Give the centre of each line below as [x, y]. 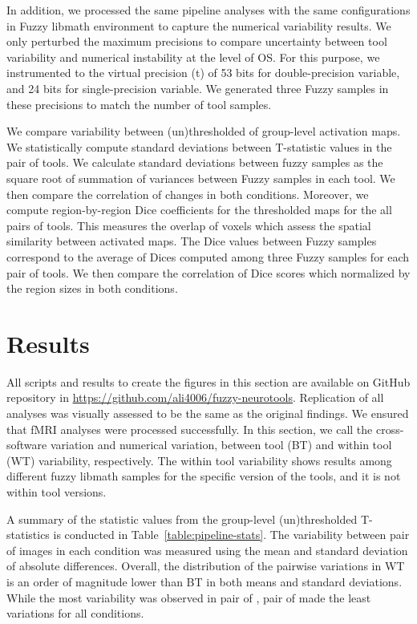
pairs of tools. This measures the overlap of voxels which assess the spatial [189, 225]
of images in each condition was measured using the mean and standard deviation [207, 550]
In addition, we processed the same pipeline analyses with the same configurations [208, 10]
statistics [28, 535]
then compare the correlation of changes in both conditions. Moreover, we [188, 194]
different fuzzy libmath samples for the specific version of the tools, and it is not [204, 476]
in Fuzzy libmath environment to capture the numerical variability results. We [199, 25]
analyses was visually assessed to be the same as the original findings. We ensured [208, 413]
